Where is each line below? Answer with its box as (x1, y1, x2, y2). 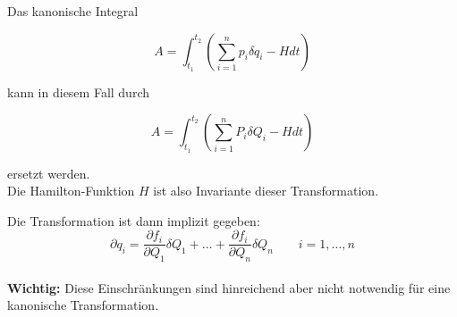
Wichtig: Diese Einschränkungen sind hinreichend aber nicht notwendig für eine (7, 278, 451, 296)
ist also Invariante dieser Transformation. (153, 181, 379, 200)
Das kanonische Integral (7, 2, 139, 20)
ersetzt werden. (7, 163, 90, 182)
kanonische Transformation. (7, 296, 159, 314)
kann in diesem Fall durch (7, 82, 149, 101)
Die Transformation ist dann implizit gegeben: (7, 211, 260, 229)
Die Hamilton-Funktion (7, 181, 135, 200)
